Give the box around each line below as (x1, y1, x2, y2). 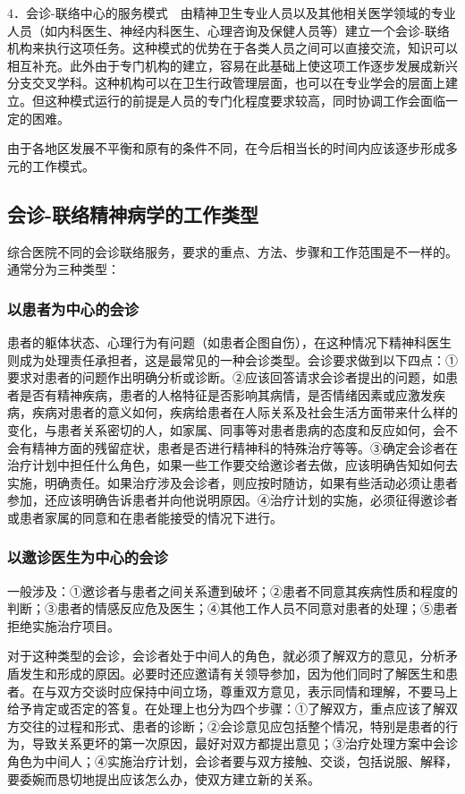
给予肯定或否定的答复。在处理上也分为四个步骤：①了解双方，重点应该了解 (7, 699, 445, 718)
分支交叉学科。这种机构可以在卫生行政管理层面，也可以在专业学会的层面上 (7, 73, 445, 92)
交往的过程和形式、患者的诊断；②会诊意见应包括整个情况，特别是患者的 (19, 716, 445, 735)
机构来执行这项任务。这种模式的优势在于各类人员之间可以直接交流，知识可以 (7, 38, 458, 57)
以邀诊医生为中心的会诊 (7, 546, 168, 568)
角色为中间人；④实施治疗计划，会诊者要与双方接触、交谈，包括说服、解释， (7, 752, 458, 771)
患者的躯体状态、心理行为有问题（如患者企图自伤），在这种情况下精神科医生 (7, 332, 452, 351)
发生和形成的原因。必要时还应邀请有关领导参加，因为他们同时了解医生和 (19, 664, 445, 683)
